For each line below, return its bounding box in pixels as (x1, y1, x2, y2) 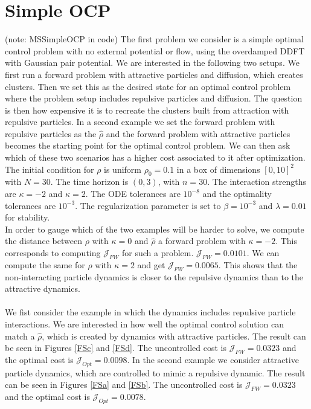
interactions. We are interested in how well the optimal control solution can (5, 317, 284, 330)
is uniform (104, 163, 142, 175)
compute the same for (5, 258, 85, 271)
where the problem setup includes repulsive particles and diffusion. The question (5, 92, 303, 105)
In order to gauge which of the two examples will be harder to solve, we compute (5, 222, 304, 235)
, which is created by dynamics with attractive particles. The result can (42, 329, 306, 342)
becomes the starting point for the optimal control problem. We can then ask (5, 139, 290, 152)
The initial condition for (5, 163, 94, 175)
